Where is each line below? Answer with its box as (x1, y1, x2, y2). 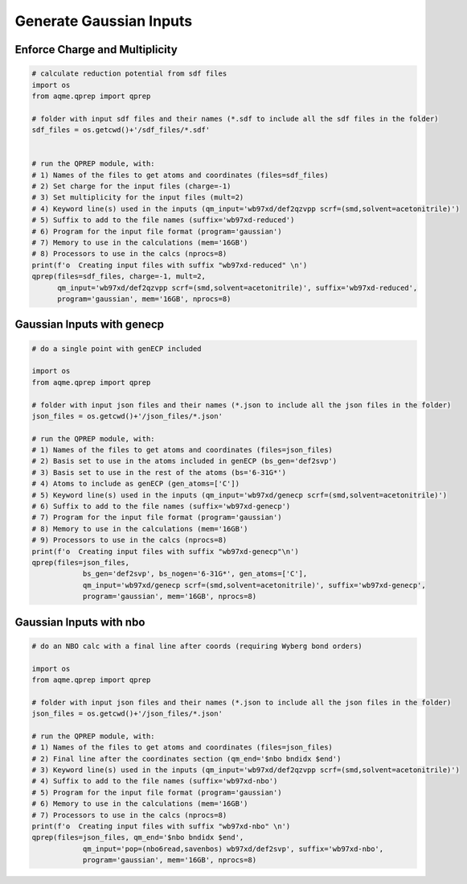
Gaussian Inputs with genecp (14, 318, 165, 332)
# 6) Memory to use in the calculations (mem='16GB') (31, 799, 248, 808)
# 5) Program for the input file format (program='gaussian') (31, 787, 282, 797)
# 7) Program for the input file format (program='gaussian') (31, 513, 282, 523)
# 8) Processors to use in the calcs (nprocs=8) (31, 250, 227, 258)
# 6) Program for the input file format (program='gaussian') (31, 226, 282, 236)
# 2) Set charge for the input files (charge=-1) (31, 182, 231, 191)
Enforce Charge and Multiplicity (14, 43, 178, 56)
